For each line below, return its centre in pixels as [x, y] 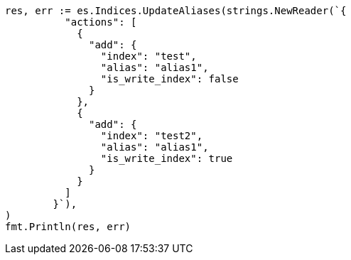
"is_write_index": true [167, 158]
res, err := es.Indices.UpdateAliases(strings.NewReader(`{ [176, 11]
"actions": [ [101, 22]
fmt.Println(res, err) [68, 227]
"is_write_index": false [169, 79]
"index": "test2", [152, 136]
